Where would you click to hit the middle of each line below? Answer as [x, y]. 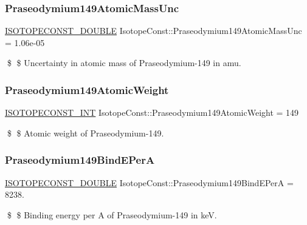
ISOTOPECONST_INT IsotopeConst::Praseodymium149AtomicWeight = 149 [152, 112]
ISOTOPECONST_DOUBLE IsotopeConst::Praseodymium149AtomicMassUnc [153, 31]
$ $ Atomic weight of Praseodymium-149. [85, 133]
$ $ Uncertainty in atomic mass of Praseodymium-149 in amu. [124, 63]
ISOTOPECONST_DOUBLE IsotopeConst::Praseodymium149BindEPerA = [149, 182]
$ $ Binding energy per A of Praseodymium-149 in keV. [112, 214]
